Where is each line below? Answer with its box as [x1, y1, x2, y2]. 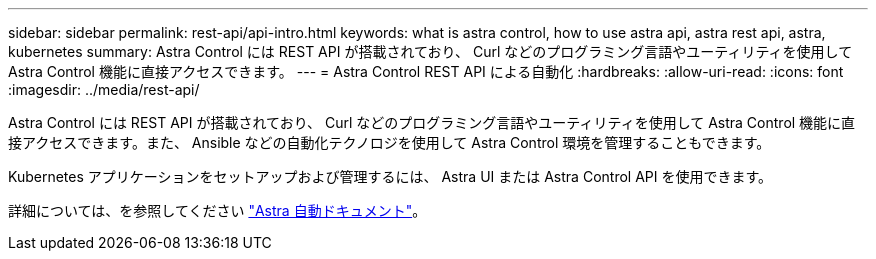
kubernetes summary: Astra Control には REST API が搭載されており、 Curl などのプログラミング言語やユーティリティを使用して [8, 43, 853, 60]
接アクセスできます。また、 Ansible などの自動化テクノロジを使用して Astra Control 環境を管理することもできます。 [8, 134, 771, 151]
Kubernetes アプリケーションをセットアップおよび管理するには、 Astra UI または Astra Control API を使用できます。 [8, 168, 773, 185]
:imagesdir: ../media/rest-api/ [8, 81, 200, 98]
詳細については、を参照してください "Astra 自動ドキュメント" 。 [8, 202, 427, 219]
